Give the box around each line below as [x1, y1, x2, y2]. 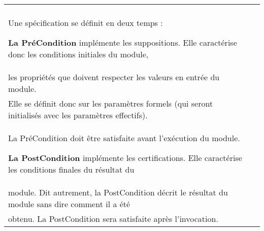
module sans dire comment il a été [8, 198, 130, 210]
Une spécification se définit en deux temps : [8, 17, 163, 28]
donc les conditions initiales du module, [8, 48, 149, 60]
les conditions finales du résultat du [8, 163, 135, 175]
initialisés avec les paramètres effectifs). [8, 109, 148, 121]
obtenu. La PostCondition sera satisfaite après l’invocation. [8, 213, 218, 224]
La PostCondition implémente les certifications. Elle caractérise [8, 152, 242, 163]
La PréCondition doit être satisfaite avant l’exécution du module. [8, 132, 240, 144]
